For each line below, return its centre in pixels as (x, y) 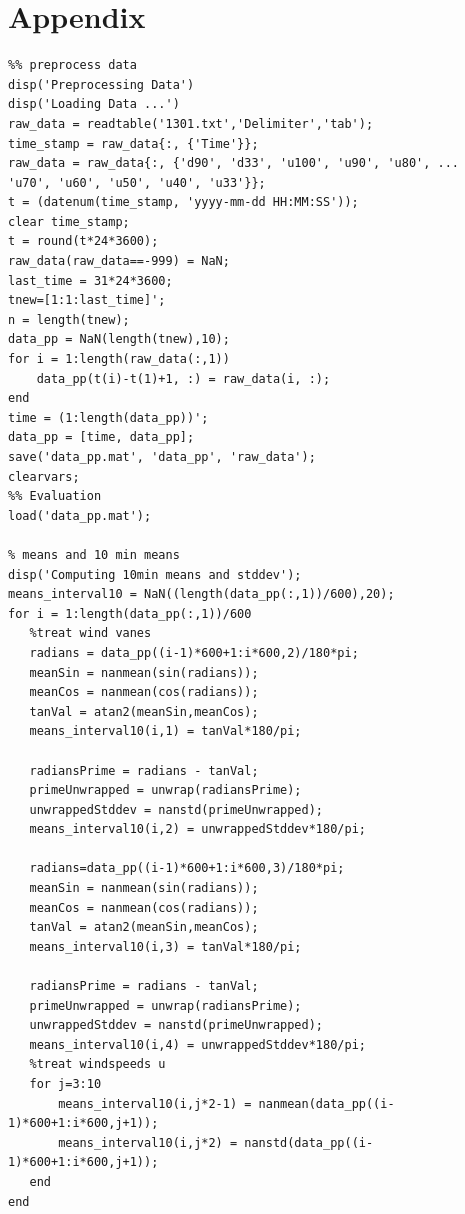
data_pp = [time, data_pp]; (101, 437)
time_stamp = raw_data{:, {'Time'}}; (133, 143)
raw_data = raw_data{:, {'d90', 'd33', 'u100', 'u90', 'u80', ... (234, 163)
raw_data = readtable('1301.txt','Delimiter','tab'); (191, 123)
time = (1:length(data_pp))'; (108, 417)
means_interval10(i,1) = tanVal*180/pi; (165, 731)
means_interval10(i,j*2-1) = (155, 1103)
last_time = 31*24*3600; (90, 280)
